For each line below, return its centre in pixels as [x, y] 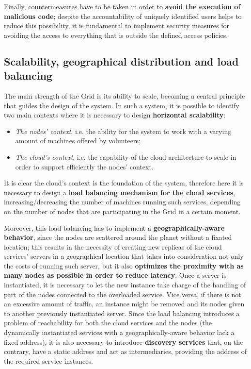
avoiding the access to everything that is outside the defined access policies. [116, 35]
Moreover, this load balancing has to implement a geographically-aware [114, 227]
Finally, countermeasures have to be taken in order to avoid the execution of [122, 6]
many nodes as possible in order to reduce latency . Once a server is [115, 275]
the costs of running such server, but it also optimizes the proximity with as [124, 265]
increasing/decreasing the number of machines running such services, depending [122, 202]
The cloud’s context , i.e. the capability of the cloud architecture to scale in [126, 157]
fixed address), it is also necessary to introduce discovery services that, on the [124, 342]
